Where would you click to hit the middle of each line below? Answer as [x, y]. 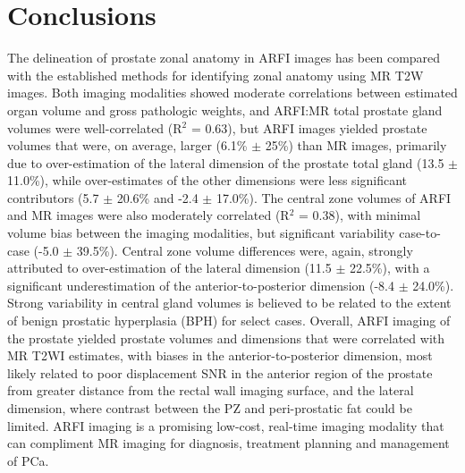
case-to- [420, 233]
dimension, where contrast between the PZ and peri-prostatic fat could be [210, 408]
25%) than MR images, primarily [356, 145]
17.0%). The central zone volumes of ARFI [334, 197]
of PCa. [28, 460]
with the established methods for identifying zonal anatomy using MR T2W [216, 75]
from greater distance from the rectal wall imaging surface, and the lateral [211, 390]
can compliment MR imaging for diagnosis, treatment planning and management [228, 443]
